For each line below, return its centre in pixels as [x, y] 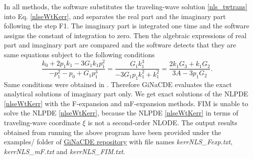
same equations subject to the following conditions [79, 54]
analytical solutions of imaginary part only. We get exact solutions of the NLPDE [126, 94]
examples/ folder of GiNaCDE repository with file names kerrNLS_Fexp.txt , [118, 142]
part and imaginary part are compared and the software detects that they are [120, 45]
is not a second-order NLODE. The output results [162, 122]
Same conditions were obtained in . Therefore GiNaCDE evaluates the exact [118, 84]
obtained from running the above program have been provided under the [113, 132]
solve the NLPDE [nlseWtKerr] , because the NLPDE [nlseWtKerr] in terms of [121, 113]
